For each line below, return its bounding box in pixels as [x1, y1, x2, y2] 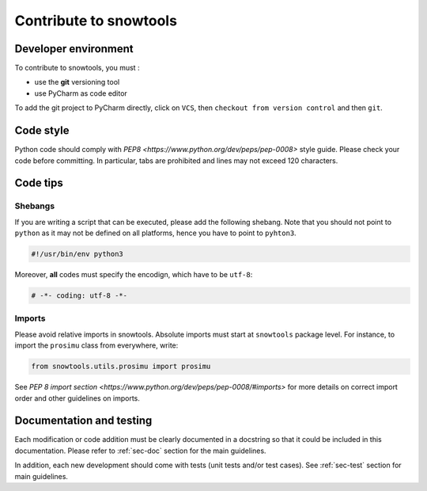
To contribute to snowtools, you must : [14, 63, 140, 73]
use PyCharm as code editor [34, 88, 128, 98]
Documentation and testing [14, 414, 153, 428]
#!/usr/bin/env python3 [31, 249, 124, 259]
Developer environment [14, 42, 134, 55]
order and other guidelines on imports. [14, 393, 140, 403]
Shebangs [14, 200, 55, 211]
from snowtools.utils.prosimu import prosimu [31, 362, 211, 371]
